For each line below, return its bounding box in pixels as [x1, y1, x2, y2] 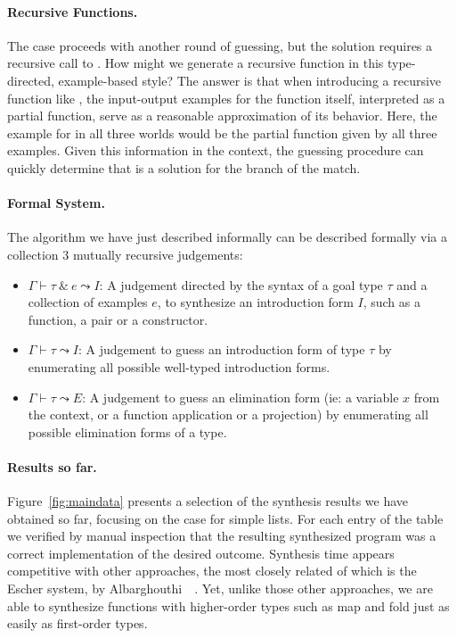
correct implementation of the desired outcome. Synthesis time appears [7, 543, 395, 562]
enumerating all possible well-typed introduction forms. [28, 357, 331, 376]
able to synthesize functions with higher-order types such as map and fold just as [7, 596, 450, 615]
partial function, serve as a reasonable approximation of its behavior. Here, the [7, 106, 437, 125]
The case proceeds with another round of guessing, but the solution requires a [7, 36, 433, 54]
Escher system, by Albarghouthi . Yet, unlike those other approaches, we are [7, 579, 433, 598]
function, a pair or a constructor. [28, 310, 208, 328]
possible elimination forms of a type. [28, 422, 227, 441]
